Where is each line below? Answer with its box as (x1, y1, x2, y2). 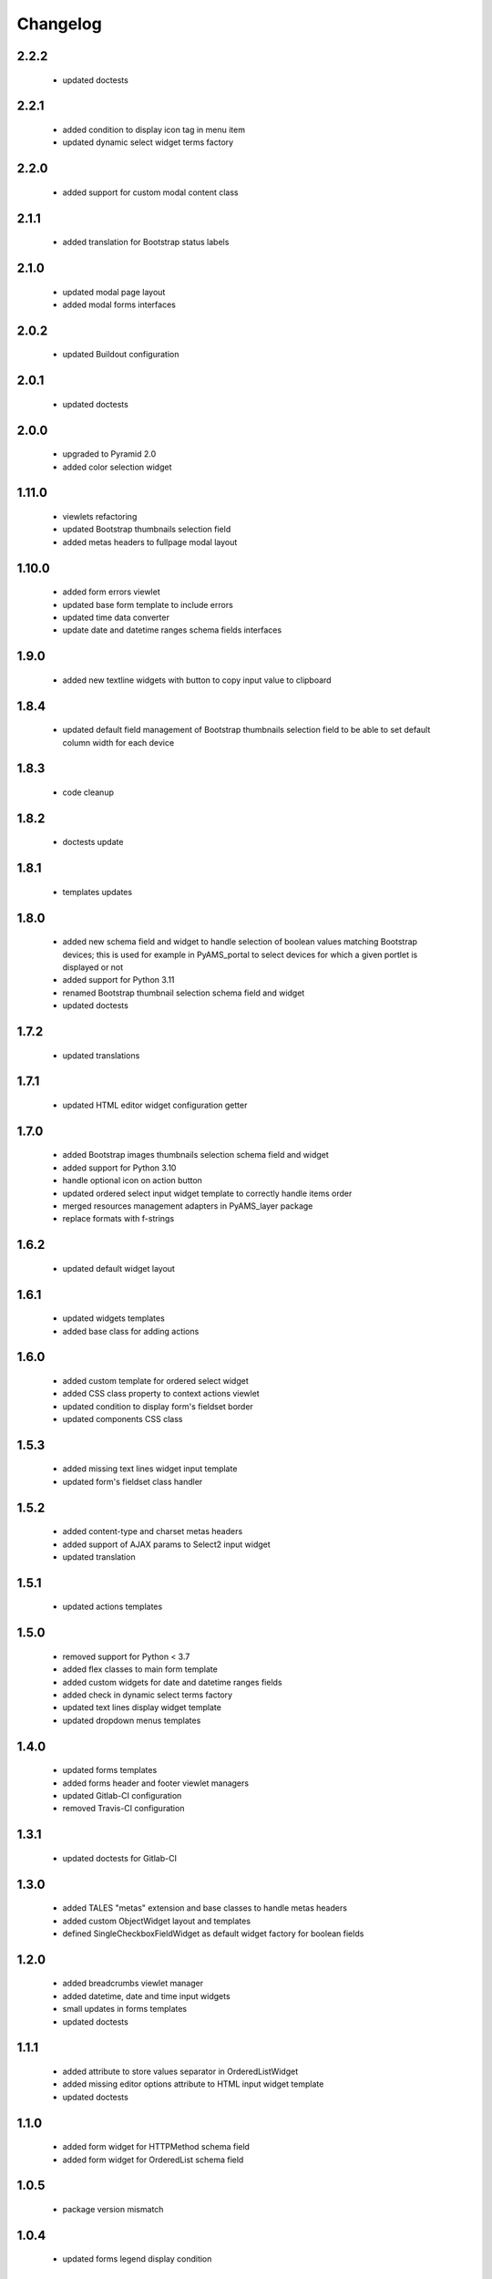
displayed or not (62, 962, 124, 973)
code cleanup (62, 787, 114, 798)
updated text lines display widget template (62, 1702, 222, 1713)
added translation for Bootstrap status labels (62, 237, 230, 248)
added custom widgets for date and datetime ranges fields (62, 1676, 282, 1687)
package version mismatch (62, 2203, 164, 2214)
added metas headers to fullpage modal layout (62, 536, 238, 547)
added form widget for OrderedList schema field (62, 2154, 244, 2165)
